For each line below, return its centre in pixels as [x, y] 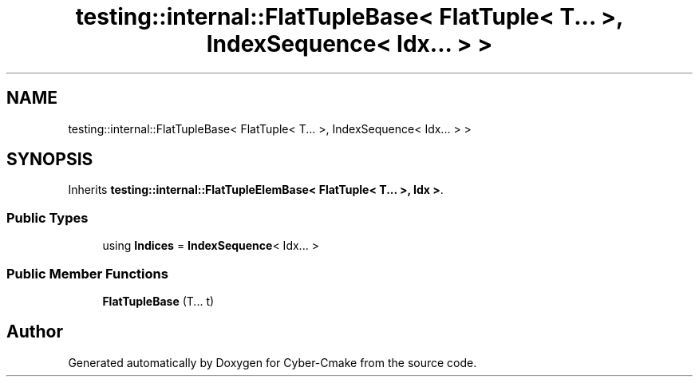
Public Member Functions [87, 273]
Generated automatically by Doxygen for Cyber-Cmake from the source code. [272, 362]
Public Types [47, 217]
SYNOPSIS [50, 160]
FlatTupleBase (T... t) [158, 301]
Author [35, 332]
